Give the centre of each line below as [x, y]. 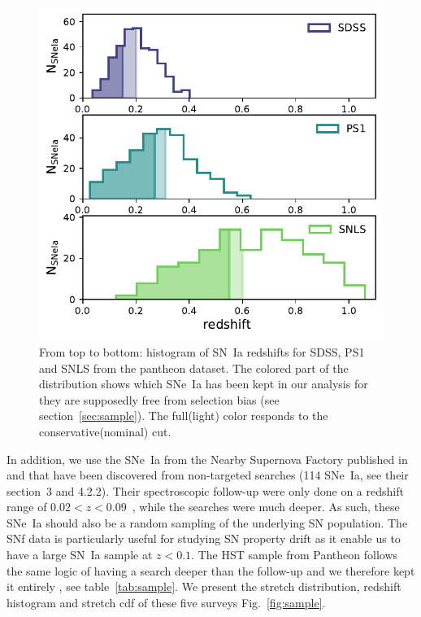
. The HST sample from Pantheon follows [295, 555]
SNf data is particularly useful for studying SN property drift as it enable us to [204, 538]
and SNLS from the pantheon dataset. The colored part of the [194, 368]
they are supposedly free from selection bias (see [159, 399]
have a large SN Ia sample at [80, 555]
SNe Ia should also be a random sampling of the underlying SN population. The [207, 522]
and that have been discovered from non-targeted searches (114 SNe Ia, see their [208, 475]
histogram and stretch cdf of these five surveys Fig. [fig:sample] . [166, 602]
